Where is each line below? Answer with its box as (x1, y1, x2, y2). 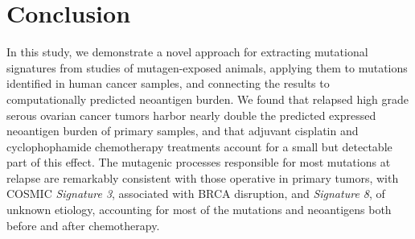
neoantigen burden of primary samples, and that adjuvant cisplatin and (6, 122, 359, 139)
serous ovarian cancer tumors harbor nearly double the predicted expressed (6, 106, 376, 123)
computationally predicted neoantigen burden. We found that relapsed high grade (6, 90, 409, 107)
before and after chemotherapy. (6, 216, 160, 233)
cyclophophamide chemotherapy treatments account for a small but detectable (6, 138, 392, 155)
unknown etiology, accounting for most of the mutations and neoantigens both (6, 201, 392, 218)
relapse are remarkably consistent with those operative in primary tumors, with (6, 169, 399, 186)
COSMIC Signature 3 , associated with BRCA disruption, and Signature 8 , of (6, 185, 385, 202)
